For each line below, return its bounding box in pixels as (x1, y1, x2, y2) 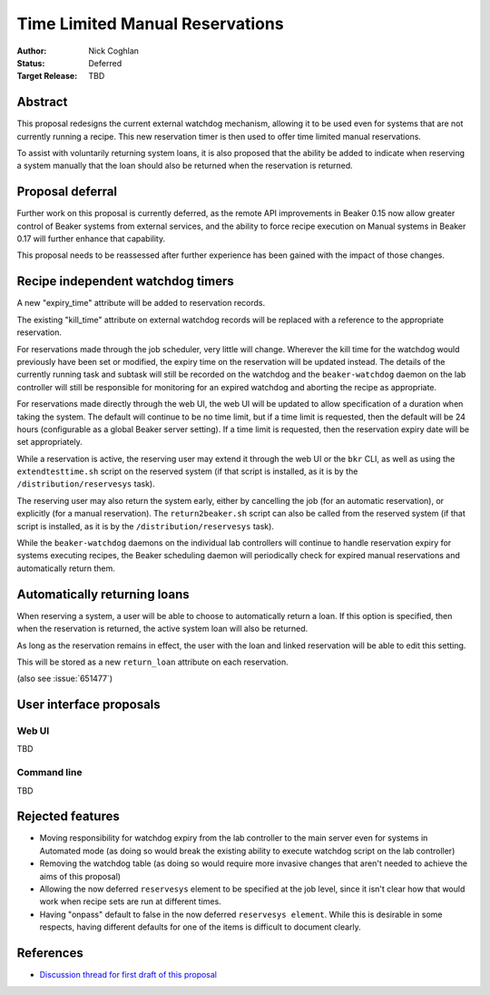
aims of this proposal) (39, 871, 122, 882)
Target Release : (16, 71, 78, 82)
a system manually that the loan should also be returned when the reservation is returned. (16, 160, 353, 172)
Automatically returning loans (16, 586, 190, 602)
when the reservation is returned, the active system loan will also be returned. (16, 623, 309, 635)
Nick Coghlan (88, 45, 140, 56)
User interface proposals (16, 697, 161, 713)
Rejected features (16, 809, 120, 824)
